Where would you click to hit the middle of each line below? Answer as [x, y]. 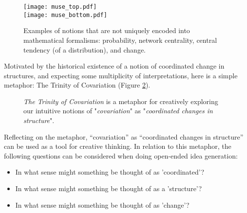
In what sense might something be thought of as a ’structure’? [109, 188]
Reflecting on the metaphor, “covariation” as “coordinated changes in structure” [124, 136]
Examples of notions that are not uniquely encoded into [107, 30]
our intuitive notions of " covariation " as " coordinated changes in [118, 111]
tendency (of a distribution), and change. [85, 49]
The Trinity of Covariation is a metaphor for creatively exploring [121, 101]
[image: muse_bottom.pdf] [65, 15]
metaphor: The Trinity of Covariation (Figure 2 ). [77, 85]
